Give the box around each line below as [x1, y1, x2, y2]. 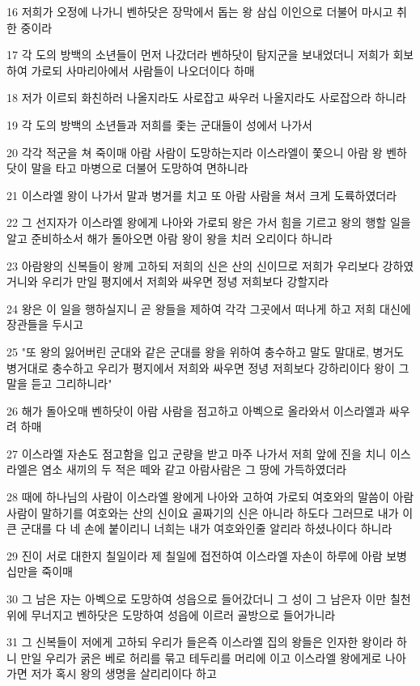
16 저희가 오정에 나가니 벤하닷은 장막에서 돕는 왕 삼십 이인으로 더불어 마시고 [6, 3, 393, 19]
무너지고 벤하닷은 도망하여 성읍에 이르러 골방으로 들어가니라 [31, 606, 336, 623]
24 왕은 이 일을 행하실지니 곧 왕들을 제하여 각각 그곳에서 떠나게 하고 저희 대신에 [6, 300, 411, 317]
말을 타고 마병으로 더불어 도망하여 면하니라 [31, 160, 248, 177]
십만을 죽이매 [6, 563, 73, 580]
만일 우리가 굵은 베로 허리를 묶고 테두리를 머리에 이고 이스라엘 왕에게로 [20, 649, 382, 666]
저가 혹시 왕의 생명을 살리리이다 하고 [31, 665, 217, 682]
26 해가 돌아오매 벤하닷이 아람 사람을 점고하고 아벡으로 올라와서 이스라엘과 [6, 402, 386, 419]
